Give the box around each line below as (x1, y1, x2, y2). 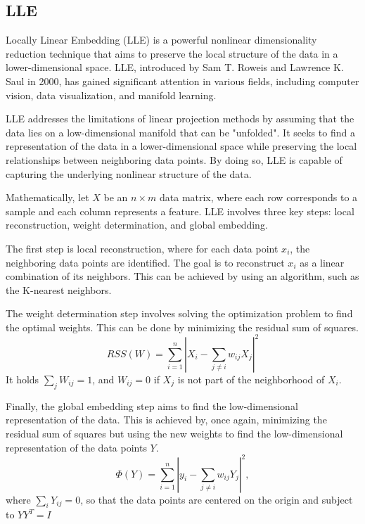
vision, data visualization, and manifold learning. (6, 87, 217, 102)
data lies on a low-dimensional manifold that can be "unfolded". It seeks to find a (6, 124, 355, 139)
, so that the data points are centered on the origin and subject (80, 492, 353, 506)
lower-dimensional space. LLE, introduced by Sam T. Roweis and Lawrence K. (6, 60, 344, 75)
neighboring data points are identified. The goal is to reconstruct (6, 255, 285, 269)
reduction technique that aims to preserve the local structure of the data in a (6, 46, 338, 60)
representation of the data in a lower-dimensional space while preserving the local (6, 139, 357, 153)
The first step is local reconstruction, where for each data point (6, 241, 278, 255)
